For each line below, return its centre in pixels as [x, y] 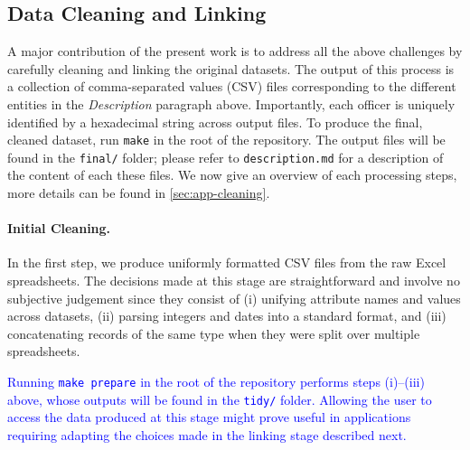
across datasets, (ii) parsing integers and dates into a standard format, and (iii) [227, 316]
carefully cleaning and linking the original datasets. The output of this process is [231, 68]
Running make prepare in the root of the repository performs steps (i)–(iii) [216, 382]
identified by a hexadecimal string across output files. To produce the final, [215, 122]
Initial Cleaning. [59, 228]
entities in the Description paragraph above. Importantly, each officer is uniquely [231, 103]
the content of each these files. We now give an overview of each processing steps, [232, 175]
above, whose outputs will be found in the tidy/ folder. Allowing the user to [220, 399]
